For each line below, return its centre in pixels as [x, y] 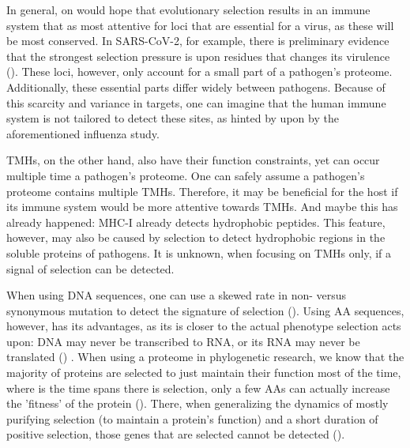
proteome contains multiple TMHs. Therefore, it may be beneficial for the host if [202, 191]
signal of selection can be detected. [90, 268]
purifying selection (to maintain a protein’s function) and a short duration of [192, 418]
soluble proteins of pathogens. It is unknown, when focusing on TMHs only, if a [199, 252]
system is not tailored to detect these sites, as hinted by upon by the [173, 118]
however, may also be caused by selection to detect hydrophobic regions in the [196, 237]
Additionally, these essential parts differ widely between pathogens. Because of [196, 87]
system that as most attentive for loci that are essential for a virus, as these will [200, 25]
